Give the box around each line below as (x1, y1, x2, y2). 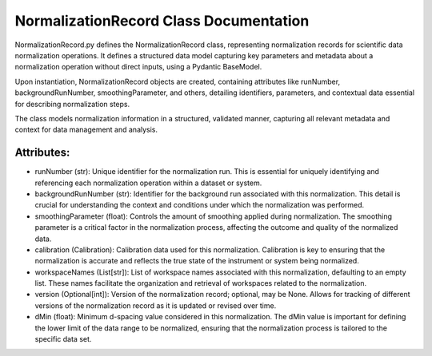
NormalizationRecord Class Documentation (14, 12, 310, 30)
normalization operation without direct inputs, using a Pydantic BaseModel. (14, 62, 262, 72)
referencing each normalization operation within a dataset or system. (34, 178, 262, 188)
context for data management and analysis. (14, 125, 158, 135)
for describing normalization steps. (14, 99, 130, 109)
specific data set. (34, 334, 92, 344)
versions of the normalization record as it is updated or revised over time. (34, 300, 277, 311)
